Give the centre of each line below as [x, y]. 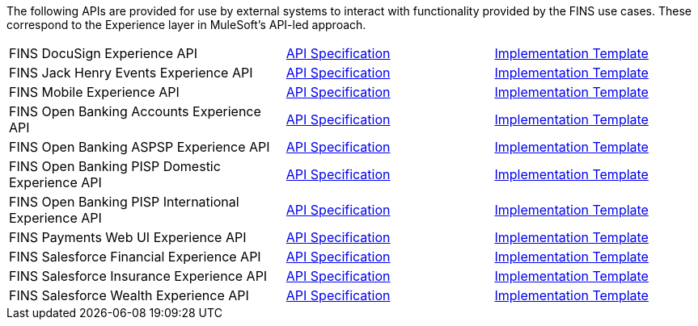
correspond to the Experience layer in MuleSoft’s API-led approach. [186, 25]
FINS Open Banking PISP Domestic [115, 166]
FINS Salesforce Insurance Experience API [138, 276]
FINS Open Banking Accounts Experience [135, 111]
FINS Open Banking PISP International [124, 202]
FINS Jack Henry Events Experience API [131, 73]
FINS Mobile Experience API [94, 92]
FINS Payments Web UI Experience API [128, 237]
